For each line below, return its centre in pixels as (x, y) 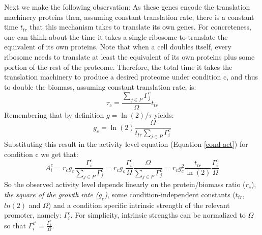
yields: (164, 114)
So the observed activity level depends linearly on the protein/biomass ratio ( (125, 184)
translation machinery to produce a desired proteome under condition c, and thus (131, 77)
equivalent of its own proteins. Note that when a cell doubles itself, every (118, 47)
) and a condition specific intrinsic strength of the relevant (139, 205)
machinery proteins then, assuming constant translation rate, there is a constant (129, 17)
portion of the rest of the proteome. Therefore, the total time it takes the (118, 67)
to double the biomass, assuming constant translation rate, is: (100, 86)
